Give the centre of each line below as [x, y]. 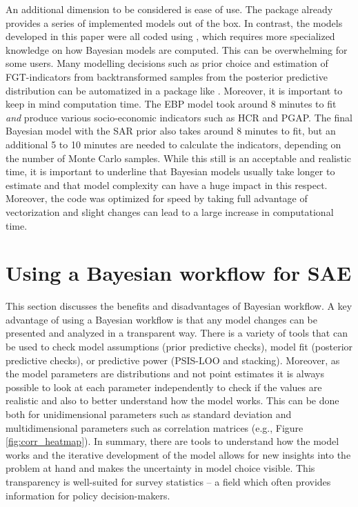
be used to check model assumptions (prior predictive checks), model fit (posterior [179, 346]
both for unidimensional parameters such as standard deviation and [149, 414]
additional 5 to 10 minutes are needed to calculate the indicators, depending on [173, 144]
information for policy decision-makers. [88, 495]
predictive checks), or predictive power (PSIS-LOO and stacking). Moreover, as [173, 360]
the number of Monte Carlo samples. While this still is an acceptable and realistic [179, 158]
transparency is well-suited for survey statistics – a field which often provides [168, 481]
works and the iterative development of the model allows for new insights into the [178, 454]
